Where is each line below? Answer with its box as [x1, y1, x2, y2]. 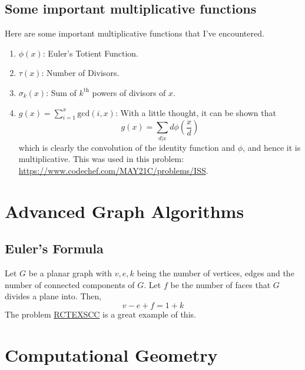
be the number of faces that [170, 278, 271, 290]
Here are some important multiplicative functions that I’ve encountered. [5, 27, 264, 39]
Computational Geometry [5, 342, 218, 366]
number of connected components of [5, 278, 135, 290]
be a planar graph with [28, 267, 112, 279]
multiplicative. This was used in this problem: [18, 153, 184, 165]
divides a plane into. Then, [5, 290, 102, 302]
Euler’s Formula [5, 239, 104, 257]
